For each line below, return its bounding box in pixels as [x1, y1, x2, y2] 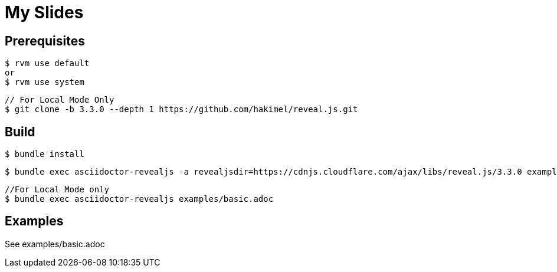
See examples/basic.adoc [5, 238, 105, 249]
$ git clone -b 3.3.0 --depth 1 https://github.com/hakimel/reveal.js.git [5, 104, 358, 114]
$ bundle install [5, 149, 84, 159]
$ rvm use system [5, 77, 84, 87]
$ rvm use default [5, 58, 90, 68]
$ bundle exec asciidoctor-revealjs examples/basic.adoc [5, 194, 274, 204]
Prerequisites [5, 33, 85, 48]
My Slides [5, 2, 84, 22]
